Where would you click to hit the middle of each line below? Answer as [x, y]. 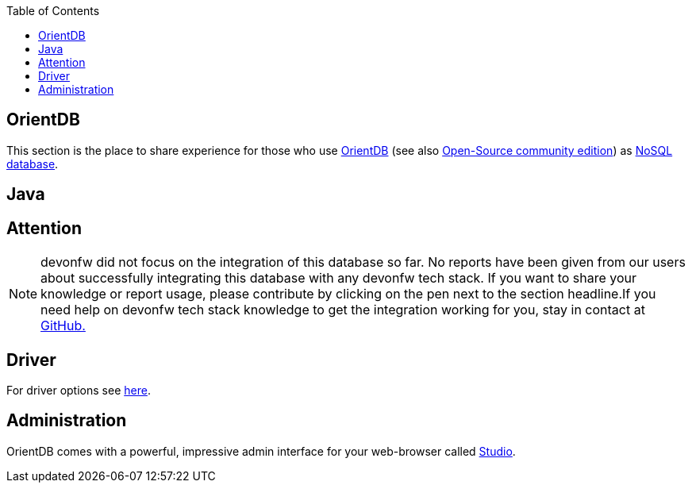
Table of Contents [53, 11]
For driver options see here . [79, 390]
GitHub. [63, 326]
